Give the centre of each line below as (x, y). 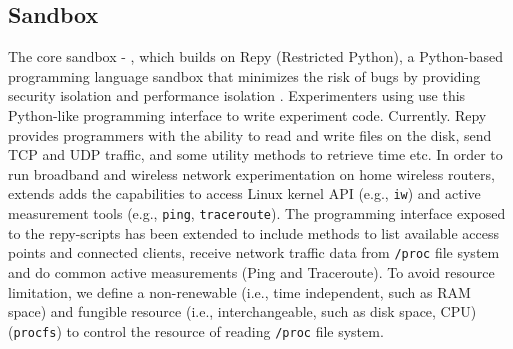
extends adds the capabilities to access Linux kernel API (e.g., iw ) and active (244, 193)
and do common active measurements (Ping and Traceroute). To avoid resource (251, 271)
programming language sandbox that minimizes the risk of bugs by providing (244, 75)
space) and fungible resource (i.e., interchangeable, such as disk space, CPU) (242, 311)
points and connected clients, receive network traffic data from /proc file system (254, 252)
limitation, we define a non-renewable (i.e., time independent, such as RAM (239, 291)
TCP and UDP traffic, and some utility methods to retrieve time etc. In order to (255, 154)
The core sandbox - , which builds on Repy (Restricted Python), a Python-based (256, 56)
